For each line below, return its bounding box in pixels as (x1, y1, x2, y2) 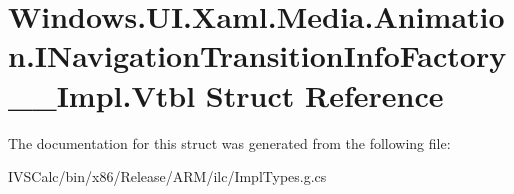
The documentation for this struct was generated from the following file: (8, 132, 451, 153)
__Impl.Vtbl (8, 74, 196, 115)
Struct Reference (205, 74, 444, 115)
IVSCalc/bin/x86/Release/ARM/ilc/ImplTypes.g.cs (8, 166, 327, 187)
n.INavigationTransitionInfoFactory (8, 35, 507, 76)
